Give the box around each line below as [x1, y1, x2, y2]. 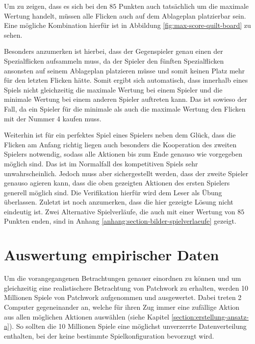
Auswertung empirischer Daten [4, 245, 219, 265]
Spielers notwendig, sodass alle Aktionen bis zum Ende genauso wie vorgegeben [4, 149, 243, 159]
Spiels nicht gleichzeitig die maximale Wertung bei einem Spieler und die [4, 84, 223, 94]
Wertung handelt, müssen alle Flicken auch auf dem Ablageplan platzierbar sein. [4, 10, 246, 21]
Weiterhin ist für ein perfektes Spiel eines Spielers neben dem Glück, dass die [4, 130, 236, 140]
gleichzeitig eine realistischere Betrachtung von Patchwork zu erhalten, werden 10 [4, 282, 249, 293]
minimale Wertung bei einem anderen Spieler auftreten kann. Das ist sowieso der [4, 94, 247, 104]
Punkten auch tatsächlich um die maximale [118, 1, 249, 11]
